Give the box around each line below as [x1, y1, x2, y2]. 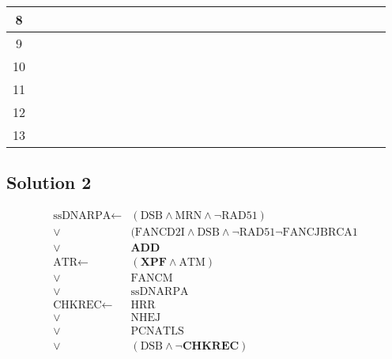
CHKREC [53, 300, 102, 312]
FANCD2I [134, 227, 185, 239]
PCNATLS [130, 326, 184, 338]
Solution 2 [6, 170, 92, 195]
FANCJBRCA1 [282, 227, 358, 239]
